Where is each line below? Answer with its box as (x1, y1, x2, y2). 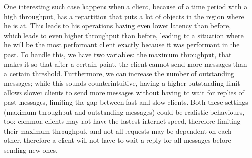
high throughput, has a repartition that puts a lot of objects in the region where (4, 11, 244, 21)
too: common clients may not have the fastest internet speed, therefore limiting (4, 116, 241, 126)
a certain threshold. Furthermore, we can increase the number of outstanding (4, 68, 234, 79)
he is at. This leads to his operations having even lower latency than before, (4, 20, 231, 31)
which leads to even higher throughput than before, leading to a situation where (4, 30, 244, 40)
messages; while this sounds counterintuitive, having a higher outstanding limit (4, 78, 240, 88)
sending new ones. (4, 144, 58, 155)
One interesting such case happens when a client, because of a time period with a (4, 1, 248, 11)
